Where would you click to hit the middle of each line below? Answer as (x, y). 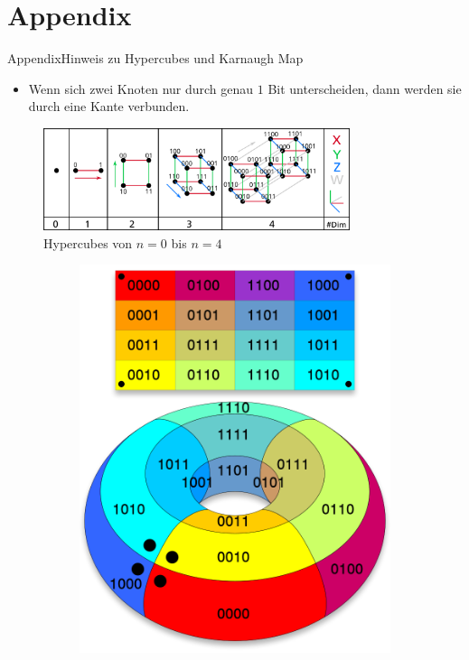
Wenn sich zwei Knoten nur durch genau (141, 88)
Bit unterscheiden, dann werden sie (365, 88)
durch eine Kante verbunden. (109, 106)
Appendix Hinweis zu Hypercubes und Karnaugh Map (155, 58)
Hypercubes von (88, 242)
